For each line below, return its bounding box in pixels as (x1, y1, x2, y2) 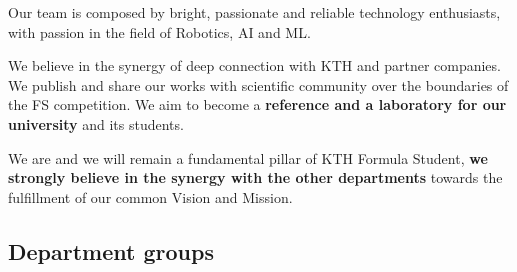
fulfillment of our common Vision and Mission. (8, 186, 293, 207)
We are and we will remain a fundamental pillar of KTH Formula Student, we (8, 147, 488, 168)
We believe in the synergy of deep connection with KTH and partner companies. (8, 55, 501, 76)
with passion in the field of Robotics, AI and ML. (8, 21, 311, 42)
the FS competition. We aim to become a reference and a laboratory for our (8, 94, 507, 115)
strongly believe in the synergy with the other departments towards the (8, 167, 503, 188)
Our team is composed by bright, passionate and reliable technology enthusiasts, (8, 2, 501, 22)
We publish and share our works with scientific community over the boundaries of (8, 74, 509, 95)
